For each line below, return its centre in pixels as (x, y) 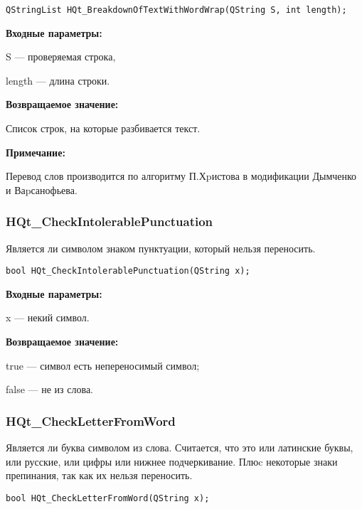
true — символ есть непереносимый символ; (103, 365)
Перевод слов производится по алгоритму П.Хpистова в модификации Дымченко (181, 176)
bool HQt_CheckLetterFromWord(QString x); (108, 498)
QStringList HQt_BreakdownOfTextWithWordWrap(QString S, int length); (176, 10)
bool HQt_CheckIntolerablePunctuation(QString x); (128, 271)
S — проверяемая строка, (61, 57)
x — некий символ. (48, 317)
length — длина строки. (58, 80)
